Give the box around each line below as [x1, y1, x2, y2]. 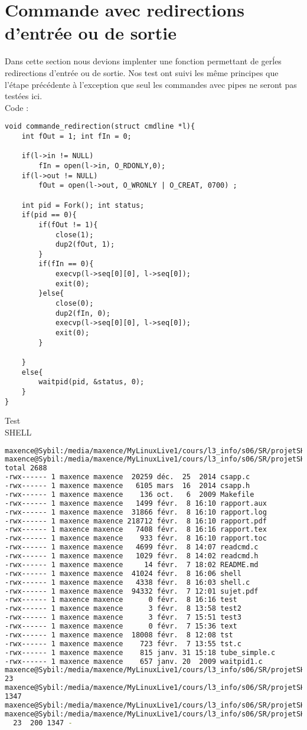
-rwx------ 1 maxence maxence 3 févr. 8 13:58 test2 [5, 604, 241, 613]
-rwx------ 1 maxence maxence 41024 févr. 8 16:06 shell [5, 569, 241, 578]
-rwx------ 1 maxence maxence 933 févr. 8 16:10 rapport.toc [5, 534, 267, 543]
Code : [5, 101, 29, 113]
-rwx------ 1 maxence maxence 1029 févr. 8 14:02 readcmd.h [5, 552, 259, 560]
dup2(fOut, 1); [55, 240, 115, 249]
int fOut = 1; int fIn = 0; [21, 132, 132, 140]
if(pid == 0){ [21, 211, 77, 220]
